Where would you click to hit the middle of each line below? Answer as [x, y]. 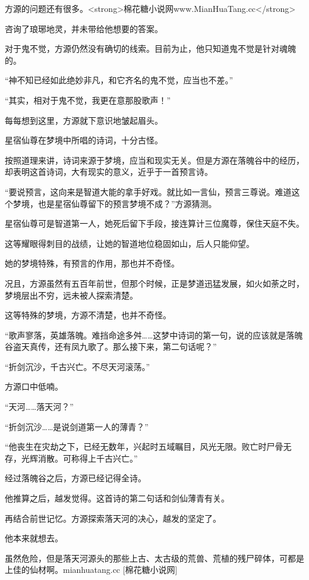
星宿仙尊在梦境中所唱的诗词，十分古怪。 [84, 140]
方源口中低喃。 [34, 386]
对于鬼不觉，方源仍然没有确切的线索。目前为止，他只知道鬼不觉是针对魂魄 [150, 48]
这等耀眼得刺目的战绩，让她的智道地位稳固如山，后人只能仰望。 [130, 243]
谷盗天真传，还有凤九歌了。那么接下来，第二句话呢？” [111, 347]
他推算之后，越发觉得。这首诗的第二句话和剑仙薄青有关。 [117, 498]
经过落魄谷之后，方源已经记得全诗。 [75, 478]
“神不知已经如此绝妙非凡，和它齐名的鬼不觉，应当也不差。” [119, 80]
